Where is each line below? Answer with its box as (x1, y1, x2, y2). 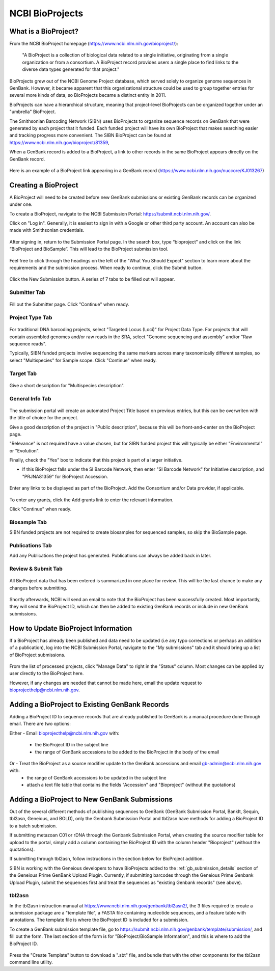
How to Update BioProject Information (9, 624, 132, 633)
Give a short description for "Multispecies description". (9, 382, 125, 388)
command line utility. (9, 959, 53, 965)
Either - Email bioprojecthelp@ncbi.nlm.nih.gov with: (9, 730, 120, 736)
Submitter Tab (9, 289, 46, 296)
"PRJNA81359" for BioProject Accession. (22, 473, 108, 479)
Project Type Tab (9, 314, 52, 321)
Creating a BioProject (9, 181, 78, 190)
